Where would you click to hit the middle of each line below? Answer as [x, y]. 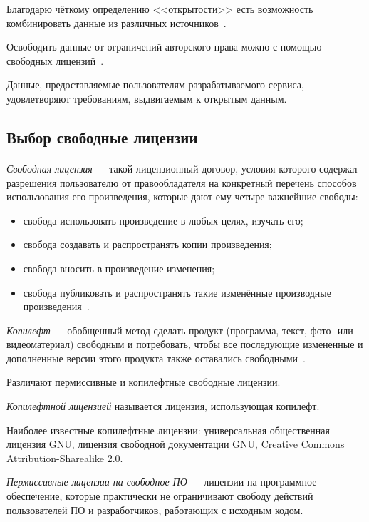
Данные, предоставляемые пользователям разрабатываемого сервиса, [155, 85]
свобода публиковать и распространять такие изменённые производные [177, 292]
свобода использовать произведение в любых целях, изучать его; [163, 220]
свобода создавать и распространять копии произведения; [147, 244]
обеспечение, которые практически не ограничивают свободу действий [160, 496]
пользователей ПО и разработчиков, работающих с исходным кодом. [155, 510]
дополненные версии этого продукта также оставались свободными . [156, 358]
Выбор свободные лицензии [102, 137]
